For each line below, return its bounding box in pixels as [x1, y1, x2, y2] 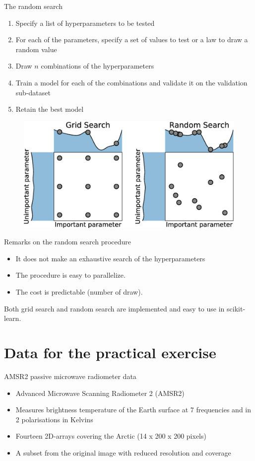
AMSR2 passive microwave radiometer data [4, 371, 136, 381]
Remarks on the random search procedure [4, 236, 131, 247]
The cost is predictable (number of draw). [15, 287, 143, 297]
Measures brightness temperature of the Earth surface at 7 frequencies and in [15, 404, 252, 415]
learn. [4, 313, 21, 323]
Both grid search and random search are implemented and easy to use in [4, 303, 225, 313]
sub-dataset [15, 87, 51, 97]
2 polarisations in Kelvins [15, 414, 93, 424]
